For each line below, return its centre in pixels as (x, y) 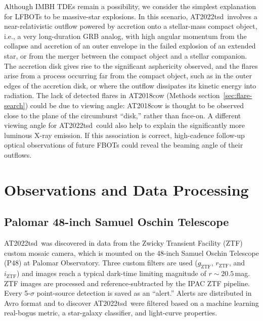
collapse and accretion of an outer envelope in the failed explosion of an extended (130, 46)
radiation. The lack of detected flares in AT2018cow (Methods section (112, 95)
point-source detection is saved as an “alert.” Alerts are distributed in (144, 293)
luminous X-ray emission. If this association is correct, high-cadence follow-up (124, 135)
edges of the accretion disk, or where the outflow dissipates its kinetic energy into (130, 85)
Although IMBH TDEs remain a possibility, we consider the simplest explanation (130, 6)
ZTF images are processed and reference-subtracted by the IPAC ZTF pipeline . (127, 283)
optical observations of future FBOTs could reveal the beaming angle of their (124, 145)
